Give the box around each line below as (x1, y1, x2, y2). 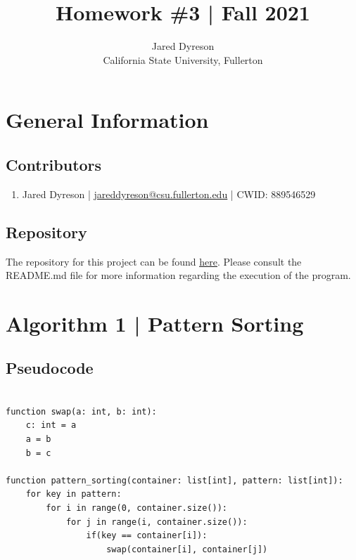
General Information (6, 105, 209, 134)
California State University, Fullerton (103, 52, 263, 67)
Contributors (6, 153, 102, 175)
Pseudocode (6, 357, 94, 379)
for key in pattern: (25, 489, 122, 500)
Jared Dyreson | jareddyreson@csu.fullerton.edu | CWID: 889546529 (22, 186, 316, 201)
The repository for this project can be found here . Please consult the (6, 254, 302, 268)
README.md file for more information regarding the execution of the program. (6, 268, 351, 282)
